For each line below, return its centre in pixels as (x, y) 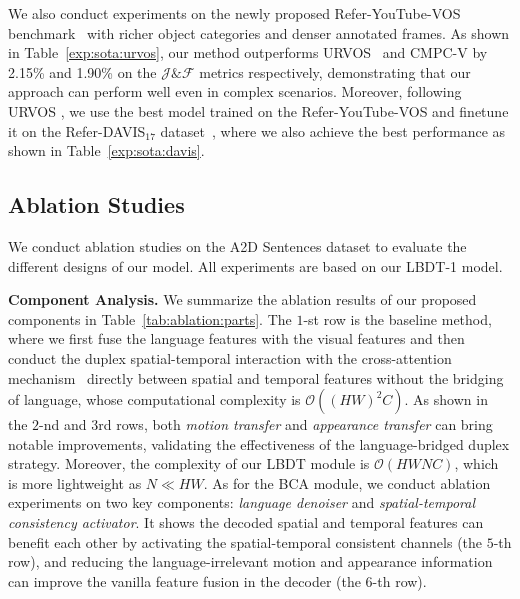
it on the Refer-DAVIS (77, 130)
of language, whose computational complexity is (154, 399)
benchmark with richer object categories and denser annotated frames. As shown (259, 32)
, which (476, 463)
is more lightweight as (75, 482)
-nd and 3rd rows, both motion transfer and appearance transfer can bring (266, 424)
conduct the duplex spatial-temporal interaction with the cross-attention (230, 357)
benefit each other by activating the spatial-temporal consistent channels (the (245, 541)
